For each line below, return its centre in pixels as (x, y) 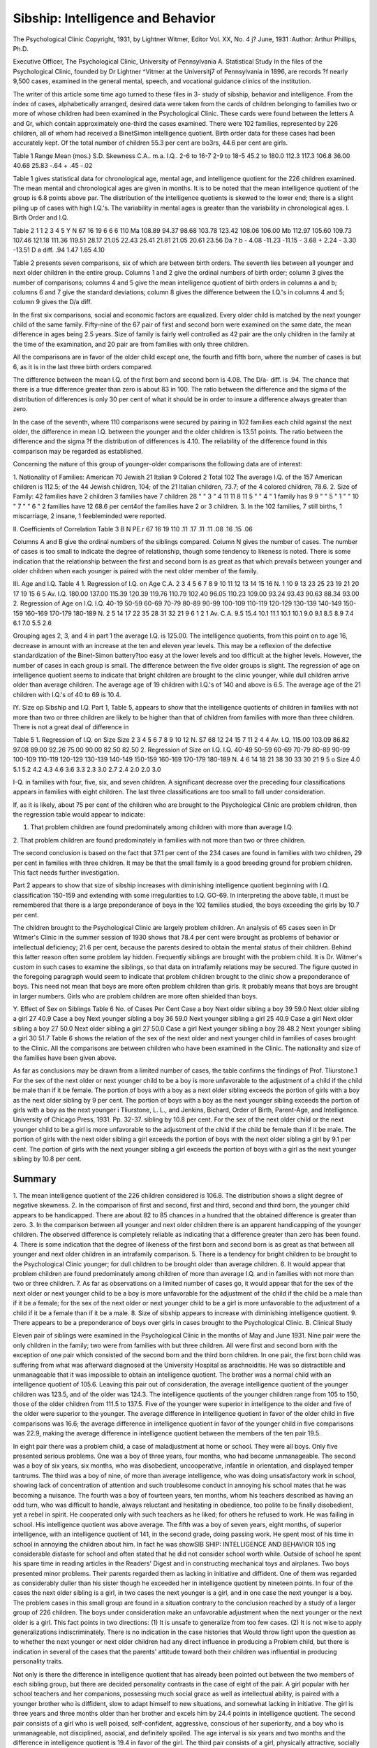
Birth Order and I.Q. (41, 217)
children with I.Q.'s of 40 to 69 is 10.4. (67, 694)
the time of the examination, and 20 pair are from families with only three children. (131, 344)
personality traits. (38, 1661)
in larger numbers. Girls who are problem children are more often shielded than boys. (135, 996)
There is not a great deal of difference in (71, 726)
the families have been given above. (65, 1058)
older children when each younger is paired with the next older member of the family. (135, 571)
